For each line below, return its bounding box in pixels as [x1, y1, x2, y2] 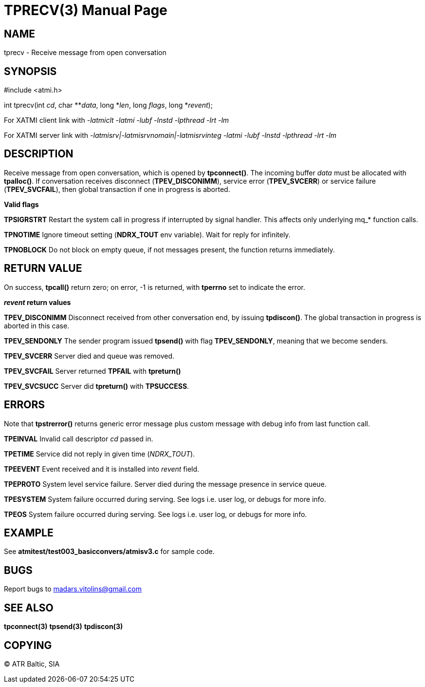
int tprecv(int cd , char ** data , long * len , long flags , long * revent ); [4, 101, 213, 110]
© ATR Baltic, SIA [4, 659, 60, 668]
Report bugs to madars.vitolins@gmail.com [4, 585, 142, 593]
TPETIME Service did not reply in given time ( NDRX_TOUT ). [4, 449, 195, 458]
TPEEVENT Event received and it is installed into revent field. [4, 464, 200, 473]
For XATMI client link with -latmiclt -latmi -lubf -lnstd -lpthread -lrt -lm [4, 116, 229, 125]
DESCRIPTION [4, 148, 74, 160]
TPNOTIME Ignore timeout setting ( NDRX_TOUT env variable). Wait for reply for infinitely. [4, 230, 291, 239]
